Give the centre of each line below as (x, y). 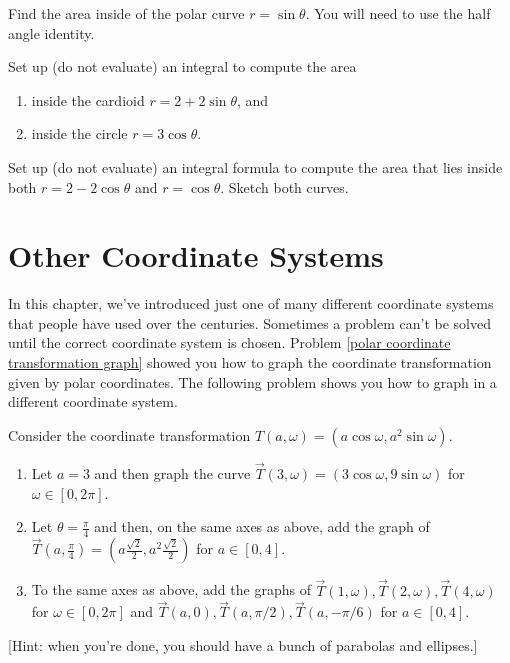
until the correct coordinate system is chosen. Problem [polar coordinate (229, 342)
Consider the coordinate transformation (129, 434)
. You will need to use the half (398, 13)
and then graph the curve (172, 473)
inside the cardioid (88, 99)
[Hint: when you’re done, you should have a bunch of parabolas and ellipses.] (243, 644)
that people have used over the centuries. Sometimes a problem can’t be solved (249, 322)
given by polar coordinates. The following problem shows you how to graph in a (252, 381)
